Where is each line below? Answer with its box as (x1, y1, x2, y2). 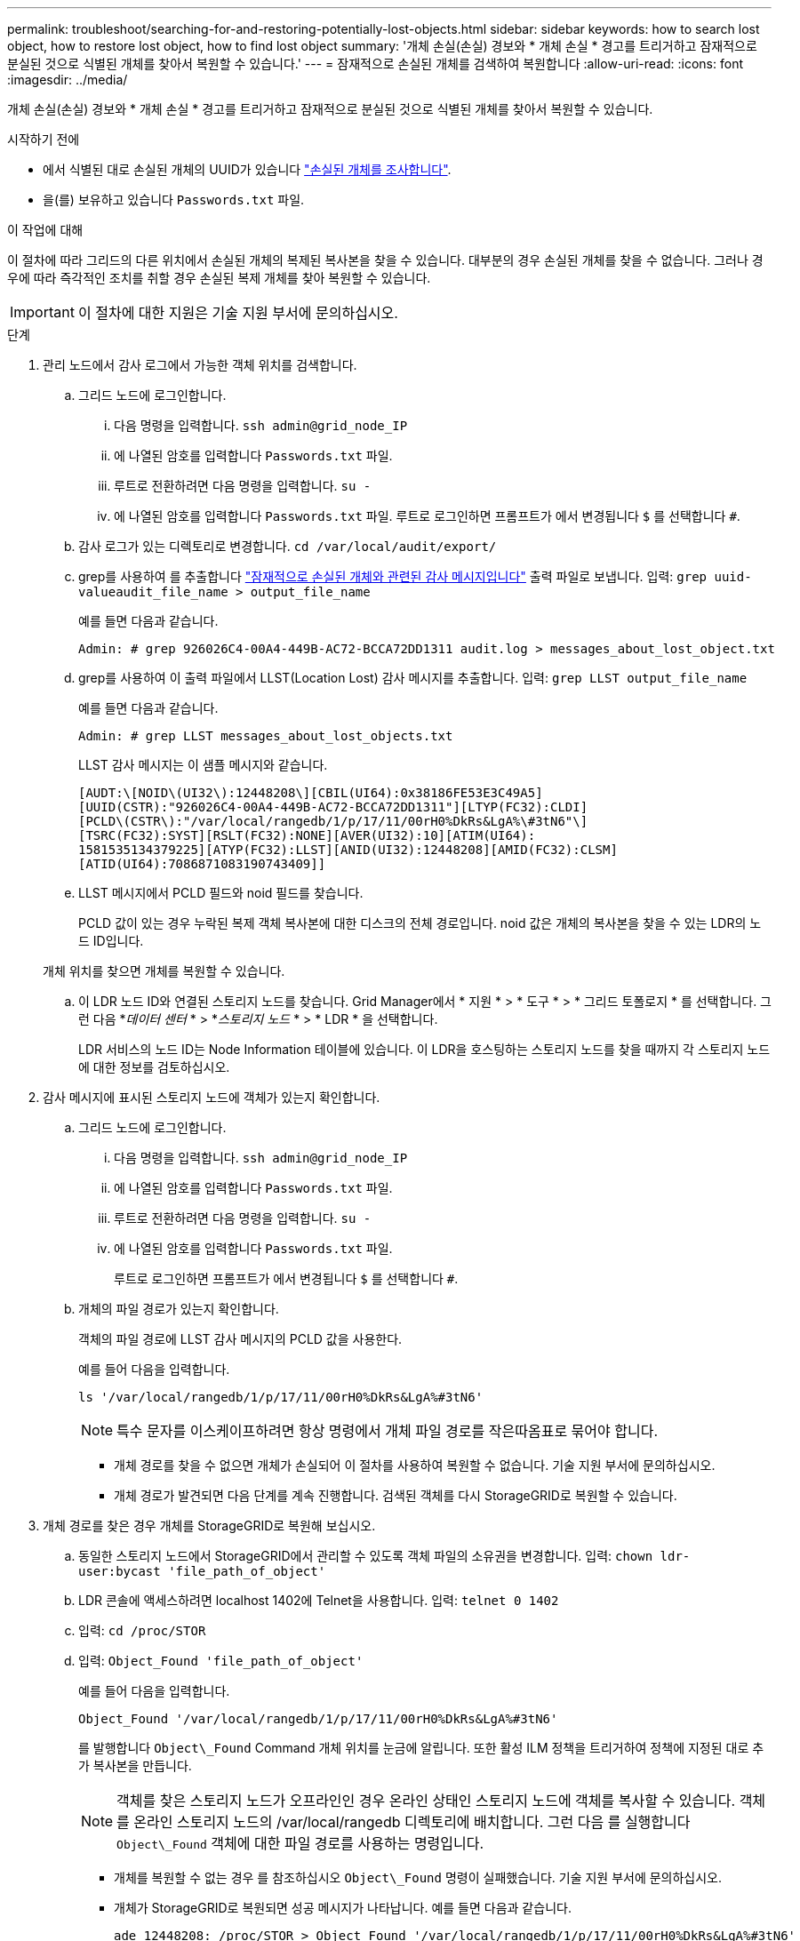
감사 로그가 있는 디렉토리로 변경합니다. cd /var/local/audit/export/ (78, 539, 497, 554)
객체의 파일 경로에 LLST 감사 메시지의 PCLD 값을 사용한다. (78, 1331, 403, 1346)
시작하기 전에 (7, 132, 80, 147)
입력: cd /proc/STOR (78, 1623, 206, 1638)
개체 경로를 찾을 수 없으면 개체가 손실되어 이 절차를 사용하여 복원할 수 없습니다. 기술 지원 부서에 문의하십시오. (114, 1458, 716, 1473)
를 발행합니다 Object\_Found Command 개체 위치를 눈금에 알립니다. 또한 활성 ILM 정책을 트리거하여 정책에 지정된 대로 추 (78, 1740, 764, 1755)
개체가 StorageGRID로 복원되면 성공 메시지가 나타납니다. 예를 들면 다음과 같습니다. (114, 1900, 572, 1915)
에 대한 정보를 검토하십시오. (78, 1059, 230, 1074)
